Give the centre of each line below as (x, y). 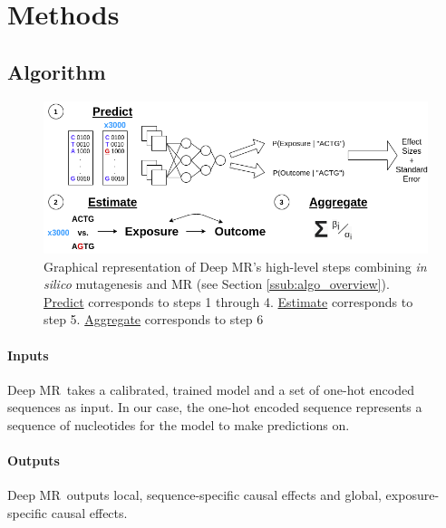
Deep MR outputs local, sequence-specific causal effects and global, (194, 495)
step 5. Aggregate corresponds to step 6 (154, 319)
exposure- (412, 495)
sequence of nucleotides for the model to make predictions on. (179, 424)
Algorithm (57, 71)
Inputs (28, 355)
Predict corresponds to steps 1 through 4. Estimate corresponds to (228, 301)
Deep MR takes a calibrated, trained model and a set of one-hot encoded (211, 389)
